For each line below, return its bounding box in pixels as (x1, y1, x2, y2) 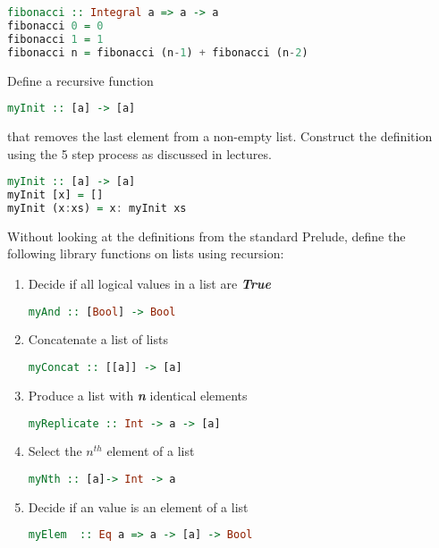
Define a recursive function (7, 71, 154, 89)
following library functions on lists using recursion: (7, 244, 284, 263)
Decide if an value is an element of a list (28, 497, 249, 516)
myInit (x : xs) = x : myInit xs (7, 201, 187, 215)
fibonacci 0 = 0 (7, 19, 104, 32)
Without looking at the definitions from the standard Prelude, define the (7, 226, 406, 245)
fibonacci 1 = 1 (7, 32, 104, 46)
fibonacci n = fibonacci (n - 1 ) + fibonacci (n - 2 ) (7, 46, 308, 59)
